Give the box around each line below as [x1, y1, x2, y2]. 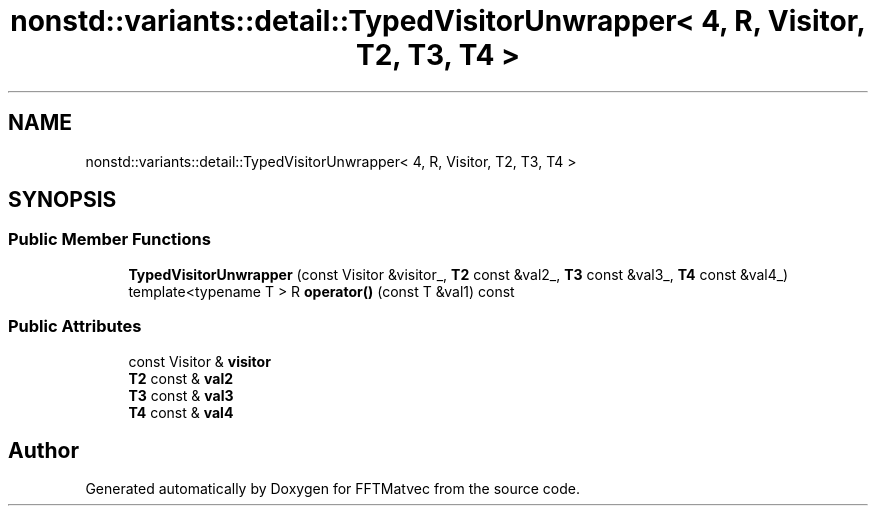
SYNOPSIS [8, 187, 117, 213]
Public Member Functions [8, 229, 211, 250]
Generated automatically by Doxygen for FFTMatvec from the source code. [85, 480, 581, 498]
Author [8, 437, 79, 463]
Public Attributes [8, 316, 142, 337]
